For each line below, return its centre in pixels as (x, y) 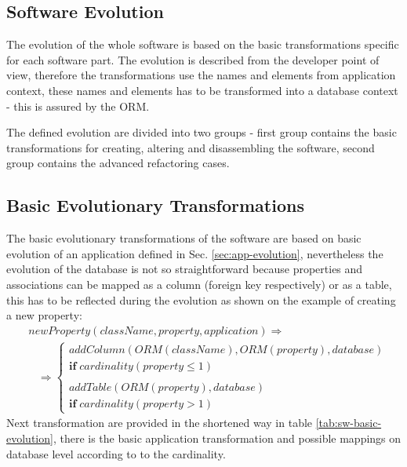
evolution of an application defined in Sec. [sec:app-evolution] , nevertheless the (195, 253)
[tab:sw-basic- (349, 423)
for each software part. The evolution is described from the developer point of (193, 59)
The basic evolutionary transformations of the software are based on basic (184, 238)
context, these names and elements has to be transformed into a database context (202, 90)
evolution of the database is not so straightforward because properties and (185, 269)
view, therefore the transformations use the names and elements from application (201, 75)
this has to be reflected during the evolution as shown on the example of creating (201, 299)
